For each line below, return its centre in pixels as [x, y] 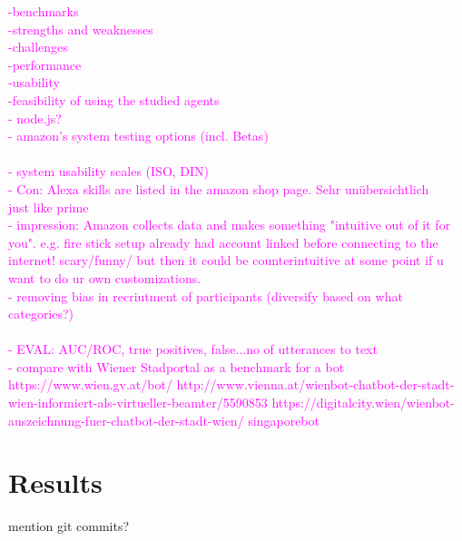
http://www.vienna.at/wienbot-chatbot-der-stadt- [315, 384]
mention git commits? [69, 526]
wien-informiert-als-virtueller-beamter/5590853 [138, 403]
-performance [45, 64]
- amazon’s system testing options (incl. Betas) [138, 136]
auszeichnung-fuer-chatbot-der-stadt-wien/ [126, 420]
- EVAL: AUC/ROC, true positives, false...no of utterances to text [193, 349]
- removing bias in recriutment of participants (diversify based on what [206, 295]
